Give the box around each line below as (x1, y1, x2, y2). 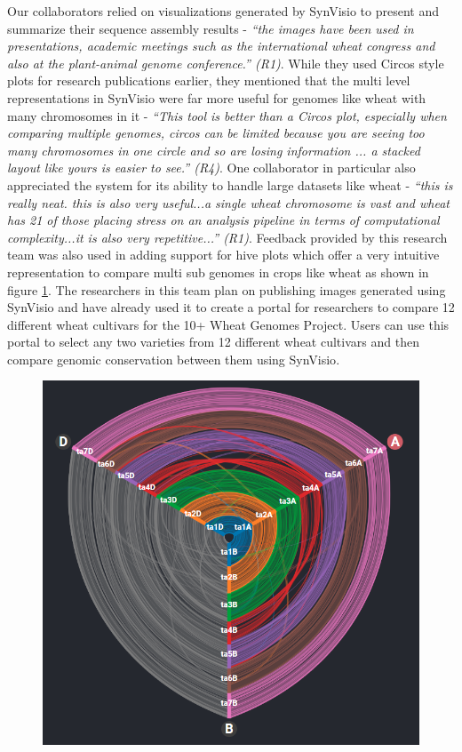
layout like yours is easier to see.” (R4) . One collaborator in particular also (7, 158, 416, 177)
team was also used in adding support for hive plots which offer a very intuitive (7, 245, 440, 264)
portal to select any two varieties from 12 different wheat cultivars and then (7, 332, 419, 351)
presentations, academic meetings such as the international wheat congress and (7, 36, 435, 55)
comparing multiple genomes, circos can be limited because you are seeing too (7, 124, 425, 142)
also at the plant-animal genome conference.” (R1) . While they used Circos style (7, 53, 444, 72)
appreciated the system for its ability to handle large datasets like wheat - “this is (7, 175, 453, 194)
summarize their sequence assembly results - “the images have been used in (7, 19, 414, 37)
